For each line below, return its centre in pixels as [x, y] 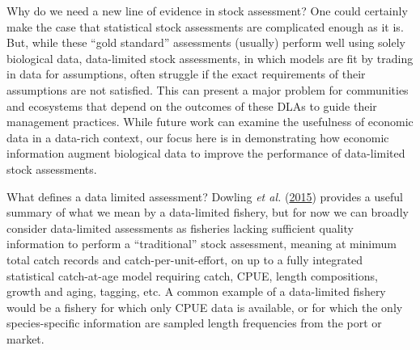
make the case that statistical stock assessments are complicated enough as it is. [205, 26]
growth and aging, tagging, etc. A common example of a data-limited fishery [196, 291]
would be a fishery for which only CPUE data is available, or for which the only [205, 307]
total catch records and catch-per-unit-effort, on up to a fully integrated [185, 259]
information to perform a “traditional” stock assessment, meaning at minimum [202, 244]
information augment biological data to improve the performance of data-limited [206, 153]
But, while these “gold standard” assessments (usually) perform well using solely [206, 42]
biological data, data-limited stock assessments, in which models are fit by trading [210, 58]
